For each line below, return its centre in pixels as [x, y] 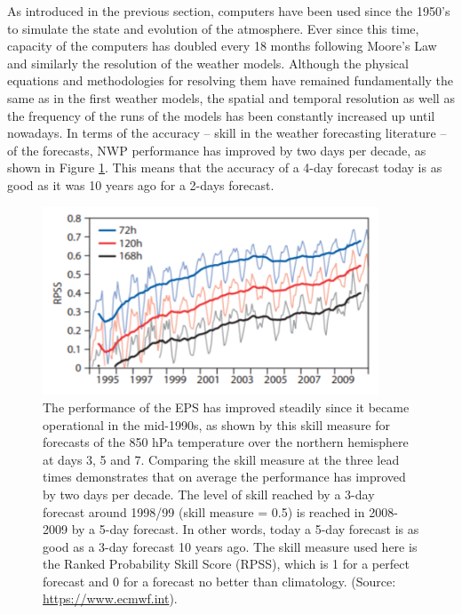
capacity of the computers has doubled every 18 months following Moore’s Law [222, 46]
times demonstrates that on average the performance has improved [224, 477]
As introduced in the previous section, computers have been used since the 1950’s [229, 11]
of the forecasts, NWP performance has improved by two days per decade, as [217, 150]
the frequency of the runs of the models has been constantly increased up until [221, 115]
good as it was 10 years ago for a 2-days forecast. [141, 184]
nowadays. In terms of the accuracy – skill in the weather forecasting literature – [227, 133]
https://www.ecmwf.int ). [110, 598]
